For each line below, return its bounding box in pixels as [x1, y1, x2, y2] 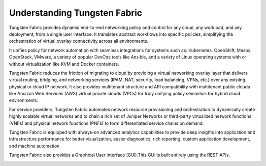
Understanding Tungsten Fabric [9, 7, 142, 18]
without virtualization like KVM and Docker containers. [9, 61, 119, 67]
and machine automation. [9, 143, 61, 149]
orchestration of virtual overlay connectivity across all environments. [9, 38, 149, 44]
